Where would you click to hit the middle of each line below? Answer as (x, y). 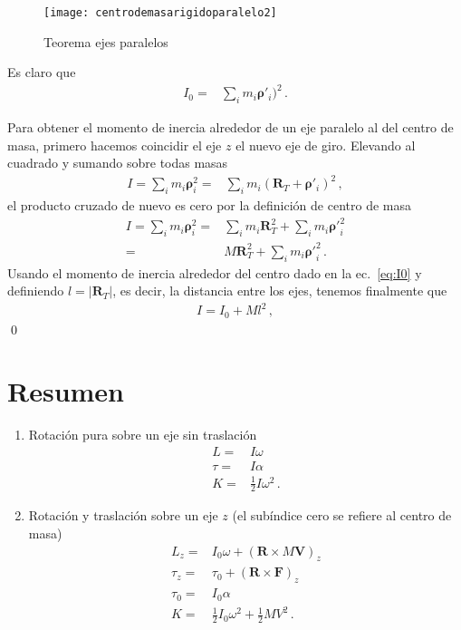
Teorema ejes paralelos (106, 41)
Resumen (66, 391)
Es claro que (42, 72)
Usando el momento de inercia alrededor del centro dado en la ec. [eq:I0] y (215, 272)
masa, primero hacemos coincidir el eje (115, 145)
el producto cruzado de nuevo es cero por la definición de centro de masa (209, 205)
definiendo (36, 291)
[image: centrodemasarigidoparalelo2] (160, 13)
